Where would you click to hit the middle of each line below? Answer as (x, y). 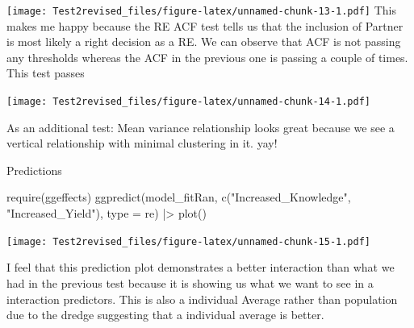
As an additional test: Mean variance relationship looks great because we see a (201, 127)
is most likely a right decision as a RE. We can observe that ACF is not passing (204, 42)
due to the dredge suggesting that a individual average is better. (165, 315)
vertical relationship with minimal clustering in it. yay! (142, 143)
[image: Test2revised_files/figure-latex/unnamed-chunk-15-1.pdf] (189, 241)
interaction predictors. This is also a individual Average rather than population (202, 299)
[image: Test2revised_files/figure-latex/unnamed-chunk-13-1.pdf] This (201, 10)
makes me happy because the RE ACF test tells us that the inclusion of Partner (205, 25)
